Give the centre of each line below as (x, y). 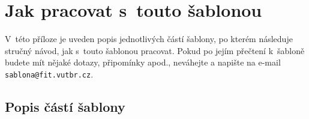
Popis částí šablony (65, 106)
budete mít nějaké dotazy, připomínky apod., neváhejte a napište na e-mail (143, 62)
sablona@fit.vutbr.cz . (49, 74)
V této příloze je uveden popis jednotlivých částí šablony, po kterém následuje (149, 39)
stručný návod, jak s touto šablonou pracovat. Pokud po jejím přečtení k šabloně (155, 50)
